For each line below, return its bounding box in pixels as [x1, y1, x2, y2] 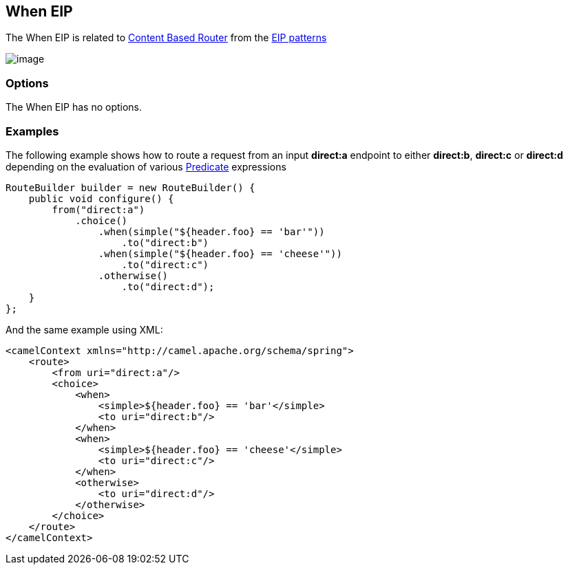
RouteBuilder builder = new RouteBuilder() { [6, 182, 255, 193]
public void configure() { [28, 193, 174, 204]
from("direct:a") [52, 204, 145, 215]
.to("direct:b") [121, 237, 209, 248]
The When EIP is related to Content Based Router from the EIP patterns [6, 32, 327, 44]
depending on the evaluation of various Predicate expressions [6, 160, 286, 173]
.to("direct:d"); [121, 281, 215, 292]
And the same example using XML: [6, 323, 163, 336]
